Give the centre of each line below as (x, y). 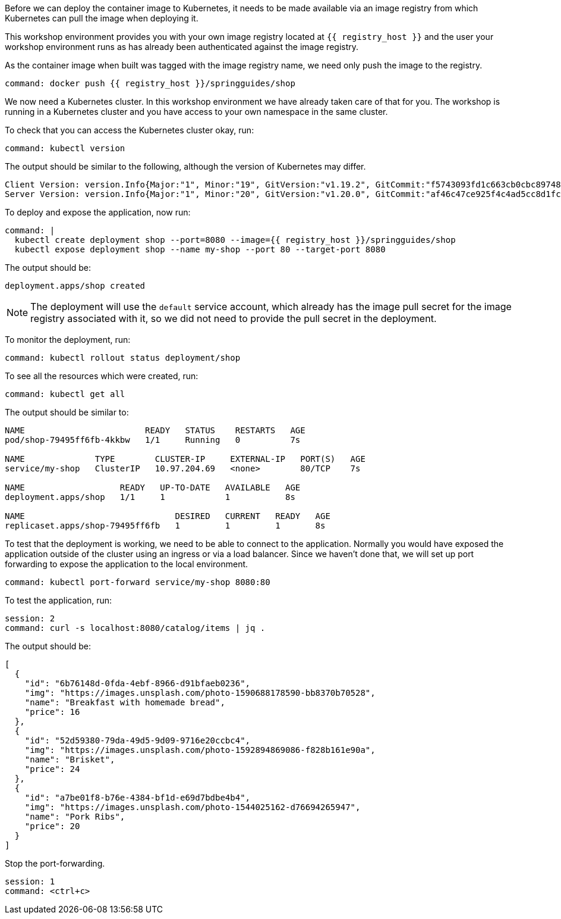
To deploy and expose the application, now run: (98, 212)
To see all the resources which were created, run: (102, 376)
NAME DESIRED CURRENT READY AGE (168, 516)
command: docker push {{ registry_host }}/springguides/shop (150, 83)
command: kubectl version (65, 148)
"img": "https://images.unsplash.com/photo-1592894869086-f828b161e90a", (200, 750)
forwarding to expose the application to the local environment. (127, 564)
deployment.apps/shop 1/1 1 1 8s (150, 497)
